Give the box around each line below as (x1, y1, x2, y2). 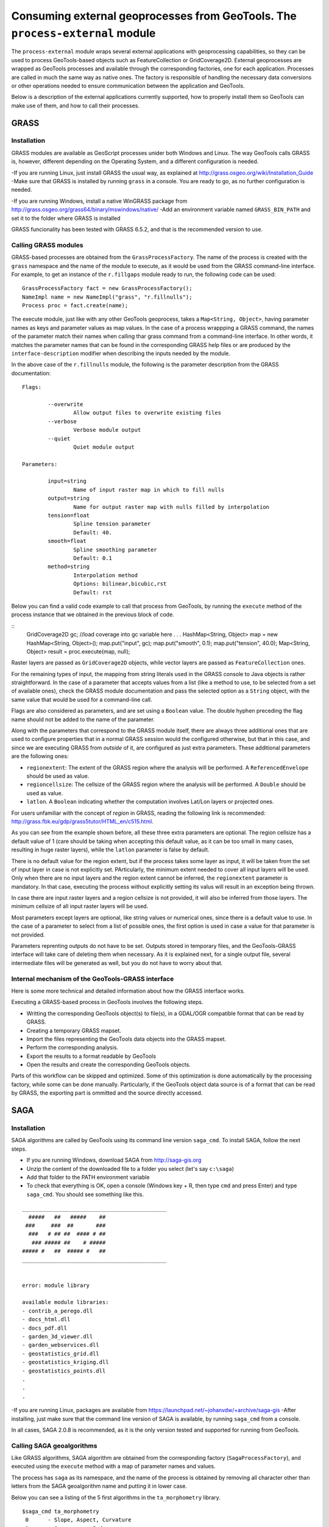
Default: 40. (73, 529, 113, 536)
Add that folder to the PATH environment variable (26, 1173, 150, 1181)
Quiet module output (73, 443, 135, 450)
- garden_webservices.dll (22, 1341, 100, 1349)
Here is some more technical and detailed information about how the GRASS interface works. (11, 987, 245, 994)
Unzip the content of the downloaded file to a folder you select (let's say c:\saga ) (26, 1165, 234, 1172)
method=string (48, 563, 90, 570)
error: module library (22, 1281, 90, 1289)
